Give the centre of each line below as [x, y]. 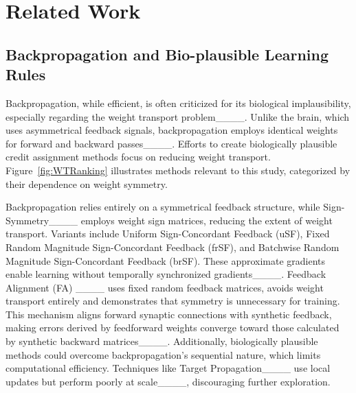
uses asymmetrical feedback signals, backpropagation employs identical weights [172, 130]
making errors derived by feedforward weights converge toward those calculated [173, 327]
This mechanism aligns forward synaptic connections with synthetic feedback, [169, 314]
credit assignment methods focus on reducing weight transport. [138, 157]
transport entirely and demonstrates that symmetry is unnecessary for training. [173, 301]
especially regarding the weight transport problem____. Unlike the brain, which [178, 116]
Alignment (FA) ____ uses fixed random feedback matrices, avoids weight [165, 287]
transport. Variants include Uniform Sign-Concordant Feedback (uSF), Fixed [168, 234]
